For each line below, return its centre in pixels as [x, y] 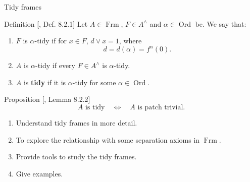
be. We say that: [221, 23]
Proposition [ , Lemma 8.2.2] [47, 99]
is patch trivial [160, 108]
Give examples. [39, 173]
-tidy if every [55, 65]
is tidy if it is [45, 82]
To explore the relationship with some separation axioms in [108, 139]
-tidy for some [94, 82]
